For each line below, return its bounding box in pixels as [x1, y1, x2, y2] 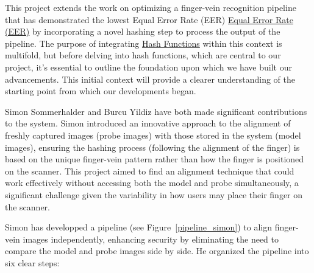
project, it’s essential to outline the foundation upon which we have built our [5, 60, 292, 73]
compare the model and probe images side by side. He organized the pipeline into [5, 244, 309, 257]
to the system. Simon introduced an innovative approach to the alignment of [5, 117, 291, 130]
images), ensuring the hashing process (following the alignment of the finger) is [5, 140, 300, 153]
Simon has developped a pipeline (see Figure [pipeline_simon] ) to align [5, 221, 273, 233]
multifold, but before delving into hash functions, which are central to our [5, 49, 281, 61]
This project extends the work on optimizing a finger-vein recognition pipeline [5, 1, 296, 13]
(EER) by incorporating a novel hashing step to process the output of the [5, 25, 280, 38]
